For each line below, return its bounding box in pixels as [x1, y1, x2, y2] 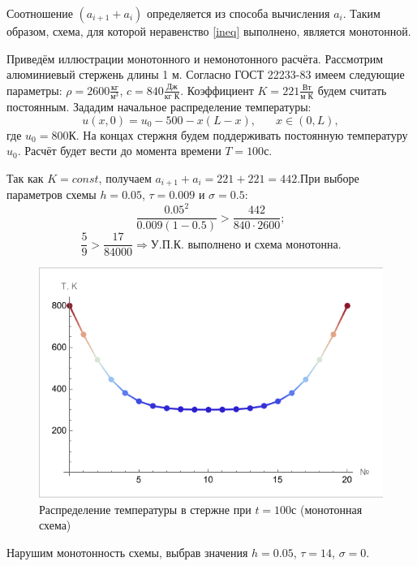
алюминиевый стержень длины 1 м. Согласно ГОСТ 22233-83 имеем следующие [6, 66, 405, 83]
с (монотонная [291, 500, 363, 517]
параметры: [6, 81, 62, 98]
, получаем [98, 169, 152, 186]
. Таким [342, 5, 380, 21]
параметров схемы [6, 186, 97, 203]
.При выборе [297, 169, 359, 186]
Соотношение [6, 5, 73, 21]
